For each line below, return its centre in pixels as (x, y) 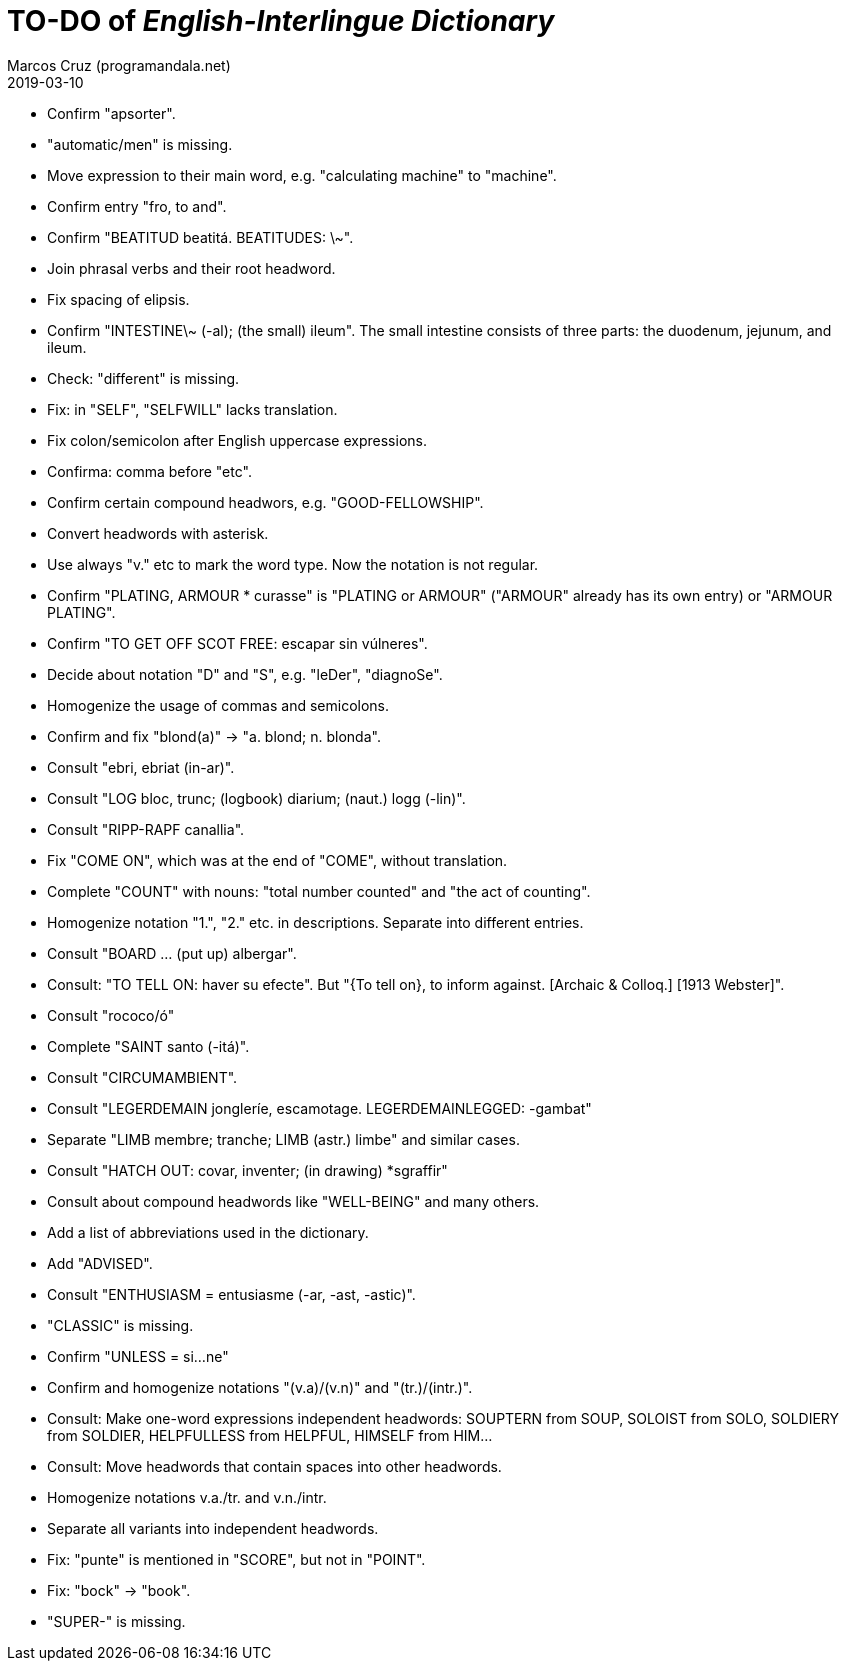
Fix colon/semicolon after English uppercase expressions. (237, 440)
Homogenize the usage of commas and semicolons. (218, 705)
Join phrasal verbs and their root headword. (191, 268)
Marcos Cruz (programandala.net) (119, 65)
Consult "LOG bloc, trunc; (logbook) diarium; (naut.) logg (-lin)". (256, 798)
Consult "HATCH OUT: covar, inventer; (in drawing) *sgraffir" (247, 1170)
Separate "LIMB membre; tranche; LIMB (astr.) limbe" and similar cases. (283, 1139)
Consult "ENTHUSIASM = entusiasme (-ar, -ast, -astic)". (231, 1294)
